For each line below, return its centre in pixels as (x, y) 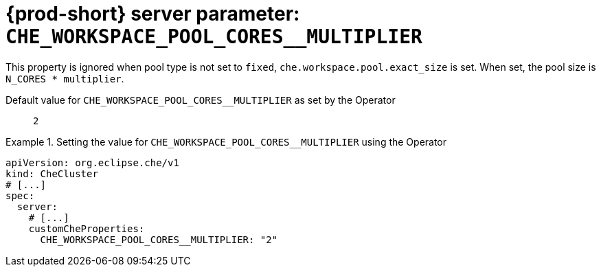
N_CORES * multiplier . (65, 78)
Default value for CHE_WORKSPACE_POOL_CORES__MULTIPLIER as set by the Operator (201, 100)
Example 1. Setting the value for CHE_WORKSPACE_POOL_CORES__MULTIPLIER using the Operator (226, 141)
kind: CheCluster (52, 173)
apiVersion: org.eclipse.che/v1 (92, 162)
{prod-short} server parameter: (153, 14)
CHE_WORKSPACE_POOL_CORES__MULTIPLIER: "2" (159, 239)
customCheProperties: (87, 228)
